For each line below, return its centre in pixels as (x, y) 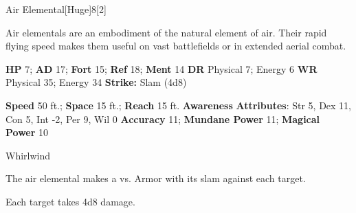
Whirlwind (28, 155)
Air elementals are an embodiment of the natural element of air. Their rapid (166, 32)
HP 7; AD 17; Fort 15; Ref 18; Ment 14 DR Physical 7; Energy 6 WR (162, 68)
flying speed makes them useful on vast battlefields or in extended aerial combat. (176, 46)
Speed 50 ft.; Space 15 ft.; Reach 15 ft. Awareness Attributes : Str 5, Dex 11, (179, 105)
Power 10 (27, 132)
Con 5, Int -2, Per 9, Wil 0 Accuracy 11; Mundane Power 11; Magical (163, 119)
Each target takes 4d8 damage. (70, 201)
